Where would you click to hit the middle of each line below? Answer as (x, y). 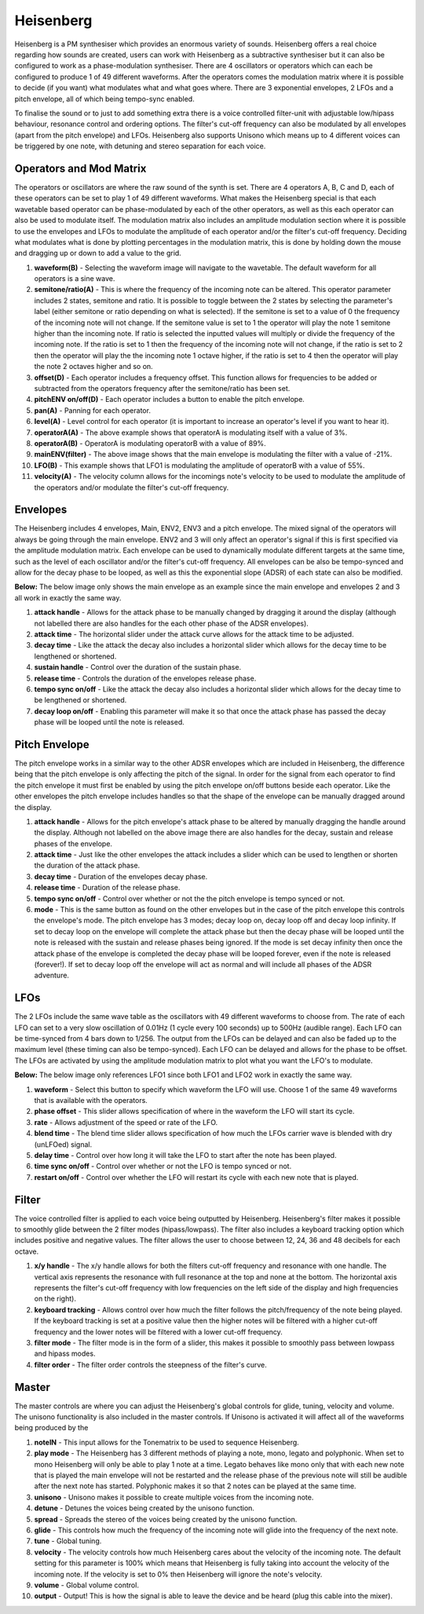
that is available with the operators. (91, 1101)
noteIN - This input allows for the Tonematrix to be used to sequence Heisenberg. (167, 1442)
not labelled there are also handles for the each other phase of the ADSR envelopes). (172, 623)
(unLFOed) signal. (63, 1144)
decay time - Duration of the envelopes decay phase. (121, 876)
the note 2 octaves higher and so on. (93, 367)
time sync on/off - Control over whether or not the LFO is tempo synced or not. (163, 1167)
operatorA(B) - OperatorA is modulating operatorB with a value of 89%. (150, 443)
